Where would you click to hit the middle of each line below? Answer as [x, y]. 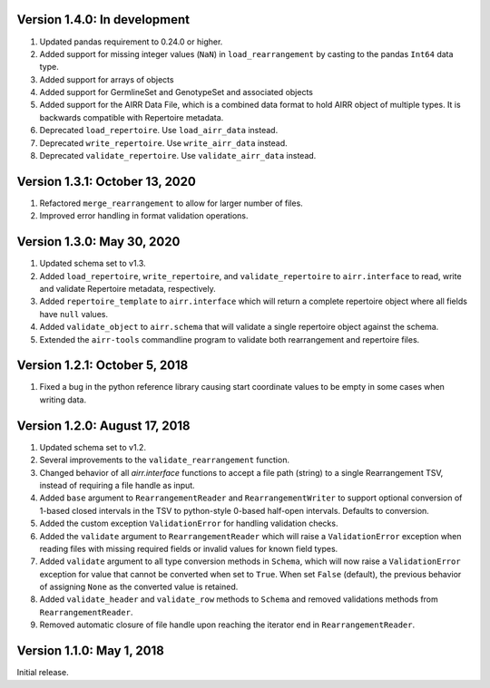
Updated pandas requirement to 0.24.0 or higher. [131, 42]
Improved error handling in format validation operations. [144, 216]
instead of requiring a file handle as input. [117, 485]
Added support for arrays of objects [107, 79]
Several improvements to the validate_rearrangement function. [165, 460]
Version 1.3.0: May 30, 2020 [98, 242]
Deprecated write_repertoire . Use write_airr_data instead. [163, 143]
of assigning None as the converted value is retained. [139, 587]
